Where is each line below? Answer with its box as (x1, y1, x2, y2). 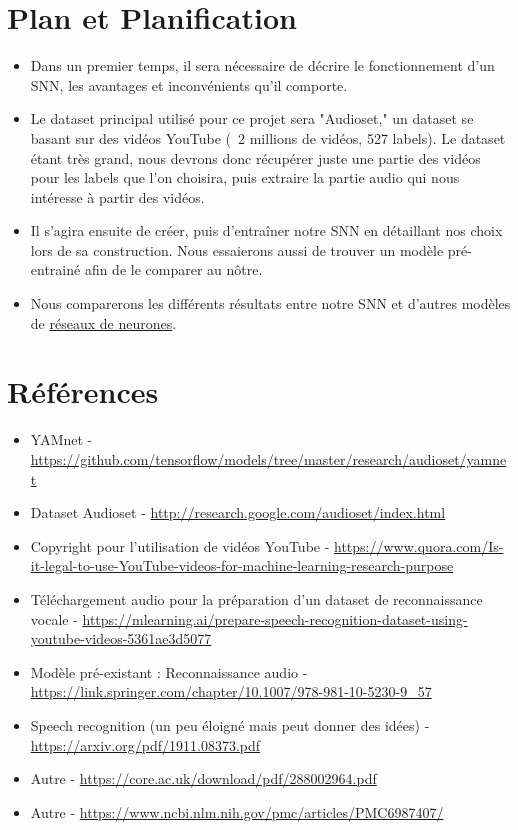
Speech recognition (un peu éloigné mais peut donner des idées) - (30, 714, 430, 735)
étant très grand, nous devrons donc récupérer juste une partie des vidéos (30, 147, 481, 168)
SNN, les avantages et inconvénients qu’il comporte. (30, 74, 348, 95)
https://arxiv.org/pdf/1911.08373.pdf (30, 734, 261, 755)
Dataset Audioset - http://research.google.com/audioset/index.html (30, 502, 446, 523)
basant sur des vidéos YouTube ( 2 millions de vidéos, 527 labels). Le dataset (30, 127, 506, 148)
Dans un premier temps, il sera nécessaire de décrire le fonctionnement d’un (30, 55, 495, 76)
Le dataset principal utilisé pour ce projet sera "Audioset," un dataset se (30, 108, 474, 129)
